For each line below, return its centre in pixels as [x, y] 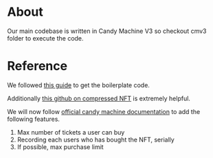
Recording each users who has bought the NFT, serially [96, 139]
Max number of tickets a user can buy [71, 132]
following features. [34, 119]
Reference [37, 66]
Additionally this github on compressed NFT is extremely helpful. [99, 98]
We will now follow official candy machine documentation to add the [104, 111]
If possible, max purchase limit [60, 147]
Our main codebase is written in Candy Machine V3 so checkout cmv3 [107, 31]
